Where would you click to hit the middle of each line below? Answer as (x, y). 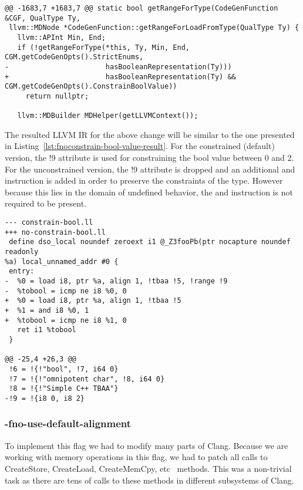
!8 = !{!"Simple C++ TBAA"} (64, 389)
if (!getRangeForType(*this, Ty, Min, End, (103, 47)
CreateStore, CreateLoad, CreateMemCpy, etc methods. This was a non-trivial (148, 468)
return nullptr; (57, 96)
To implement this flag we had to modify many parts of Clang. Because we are (147, 445)
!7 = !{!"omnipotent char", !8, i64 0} (87, 379)
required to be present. (46, 203)
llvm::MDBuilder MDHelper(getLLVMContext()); (108, 116)
